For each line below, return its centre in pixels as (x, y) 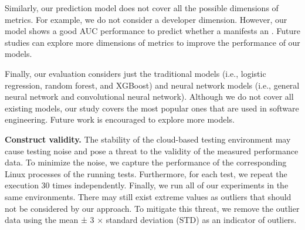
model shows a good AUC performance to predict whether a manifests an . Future (152, 31)
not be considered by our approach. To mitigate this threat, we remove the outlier (152, 208)
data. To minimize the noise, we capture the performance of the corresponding (146, 162)
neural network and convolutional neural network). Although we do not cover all (149, 97)
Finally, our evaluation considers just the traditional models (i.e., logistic (135, 73)
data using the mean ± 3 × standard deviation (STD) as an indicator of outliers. (151, 220)
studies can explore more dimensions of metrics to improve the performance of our (152, 42)
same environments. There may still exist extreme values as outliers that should (148, 196)
